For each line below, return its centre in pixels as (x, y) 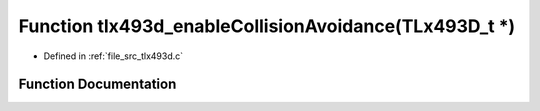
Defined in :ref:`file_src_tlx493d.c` (113, 56)
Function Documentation (97, 84)
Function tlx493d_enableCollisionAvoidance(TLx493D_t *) (267, 26)
